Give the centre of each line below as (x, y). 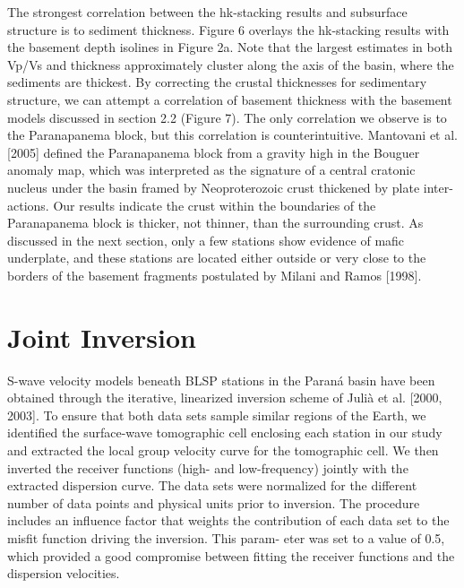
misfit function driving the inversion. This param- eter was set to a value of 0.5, (226, 537)
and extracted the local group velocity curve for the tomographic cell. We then (223, 450)
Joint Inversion (102, 337)
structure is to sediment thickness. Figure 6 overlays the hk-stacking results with (228, 29)
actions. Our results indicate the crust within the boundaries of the (192, 205)
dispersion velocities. (64, 573)
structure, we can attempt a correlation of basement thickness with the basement (230, 99)
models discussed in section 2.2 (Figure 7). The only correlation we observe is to (227, 117)
